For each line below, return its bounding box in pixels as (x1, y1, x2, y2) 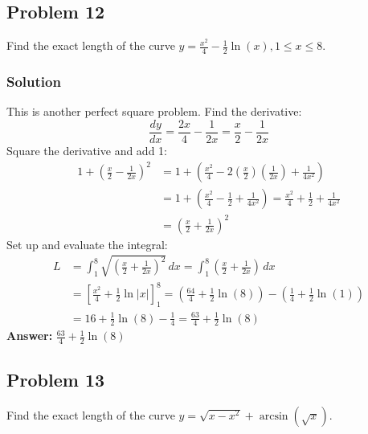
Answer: (6, 327, 53, 344)
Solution (6, 71, 61, 91)
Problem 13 (6, 366, 105, 391)
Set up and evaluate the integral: (6, 235, 168, 252)
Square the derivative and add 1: (6, 141, 167, 158)
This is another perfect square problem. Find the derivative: (6, 103, 302, 120)
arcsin (259, 410, 288, 422)
